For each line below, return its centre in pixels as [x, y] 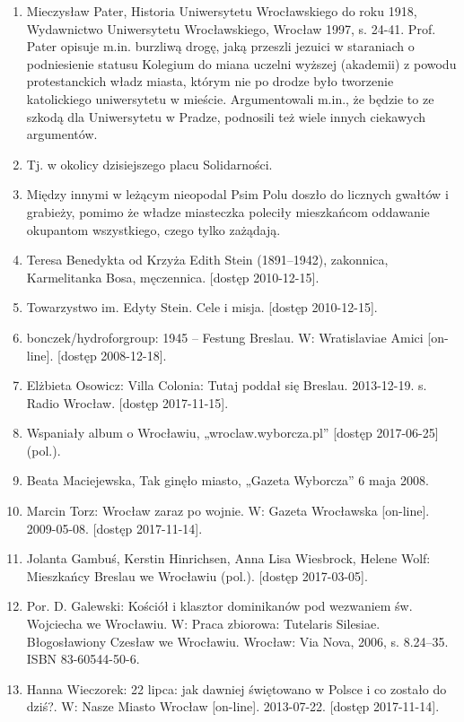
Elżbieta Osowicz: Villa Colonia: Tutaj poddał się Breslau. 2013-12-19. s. [227, 385]
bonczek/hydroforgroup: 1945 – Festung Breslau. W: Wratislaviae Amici [225, 337]
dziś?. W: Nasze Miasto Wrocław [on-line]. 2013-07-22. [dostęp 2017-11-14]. [233, 706]
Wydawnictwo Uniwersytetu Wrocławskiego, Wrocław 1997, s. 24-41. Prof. [231, 28]
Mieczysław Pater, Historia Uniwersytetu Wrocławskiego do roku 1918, [222, 11]
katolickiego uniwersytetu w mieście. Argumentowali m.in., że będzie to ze [230, 98]
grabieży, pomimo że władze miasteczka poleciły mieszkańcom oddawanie [228, 211]
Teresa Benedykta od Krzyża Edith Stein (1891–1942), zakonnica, [207, 260]
